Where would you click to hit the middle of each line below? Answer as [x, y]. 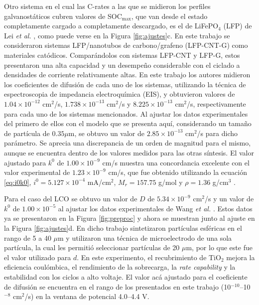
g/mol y [171, 182]
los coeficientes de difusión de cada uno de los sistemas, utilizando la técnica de [125, 84]
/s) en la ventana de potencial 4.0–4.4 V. [87, 296]
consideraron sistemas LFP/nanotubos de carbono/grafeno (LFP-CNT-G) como [126, 45]
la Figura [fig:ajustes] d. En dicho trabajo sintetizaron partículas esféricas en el [123, 228]
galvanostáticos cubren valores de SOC [63, 16]
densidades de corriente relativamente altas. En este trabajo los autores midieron [127, 75]
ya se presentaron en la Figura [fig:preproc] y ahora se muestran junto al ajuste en [129, 218]
